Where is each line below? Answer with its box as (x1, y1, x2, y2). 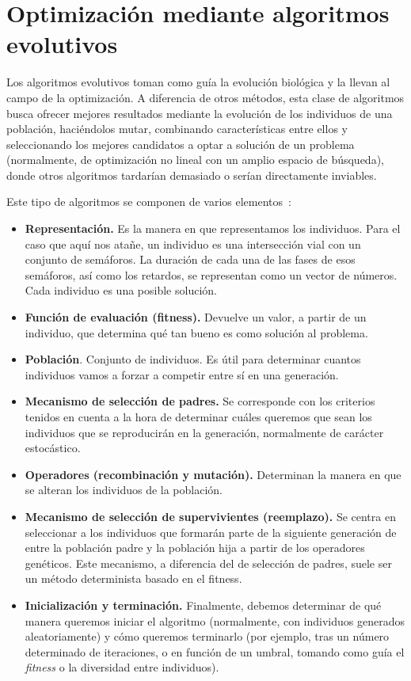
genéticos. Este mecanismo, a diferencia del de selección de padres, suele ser (25, 554, 392, 571)
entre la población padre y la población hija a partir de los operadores (25, 539, 365, 556)
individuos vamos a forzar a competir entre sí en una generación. (25, 366, 339, 382)
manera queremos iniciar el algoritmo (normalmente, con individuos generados (25, 612, 405, 629)
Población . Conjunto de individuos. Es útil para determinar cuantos (25, 351, 361, 367)
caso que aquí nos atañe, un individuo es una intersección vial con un (25, 235, 361, 252)
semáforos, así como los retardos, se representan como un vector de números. (25, 266, 398, 283)
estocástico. (25, 439, 81, 456)
